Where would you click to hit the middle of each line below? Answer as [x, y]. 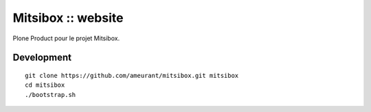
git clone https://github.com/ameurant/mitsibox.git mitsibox [132, 75]
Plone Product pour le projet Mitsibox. [66, 38]
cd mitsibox [45, 85]
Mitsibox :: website [68, 18]
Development [42, 58]
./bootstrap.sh [50, 95]
